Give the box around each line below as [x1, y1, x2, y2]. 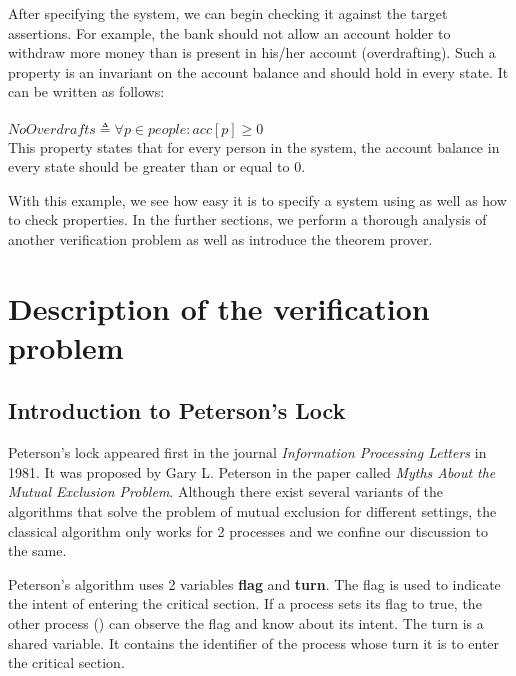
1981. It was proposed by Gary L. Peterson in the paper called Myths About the [8, 461, 496, 482]
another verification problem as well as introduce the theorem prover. [8, 228, 433, 249]
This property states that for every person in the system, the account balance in [8, 136, 500, 157]
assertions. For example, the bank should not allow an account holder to [8, 22, 451, 43]
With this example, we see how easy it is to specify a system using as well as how [8, 189, 507, 210]
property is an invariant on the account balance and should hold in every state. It [8, 61, 509, 82]
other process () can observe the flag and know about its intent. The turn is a [8, 613, 484, 634]
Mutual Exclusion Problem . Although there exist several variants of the [8, 481, 444, 502]
